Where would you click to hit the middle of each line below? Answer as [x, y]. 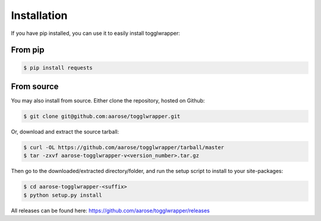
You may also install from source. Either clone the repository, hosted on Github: [108, 101]
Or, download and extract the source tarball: [65, 132]
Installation [39, 15]
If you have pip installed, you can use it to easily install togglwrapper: [96, 33]
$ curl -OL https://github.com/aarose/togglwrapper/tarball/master [124, 147]
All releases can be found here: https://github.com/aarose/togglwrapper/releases [111, 210]
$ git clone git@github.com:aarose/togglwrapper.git [102, 116]
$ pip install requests [58, 68]
